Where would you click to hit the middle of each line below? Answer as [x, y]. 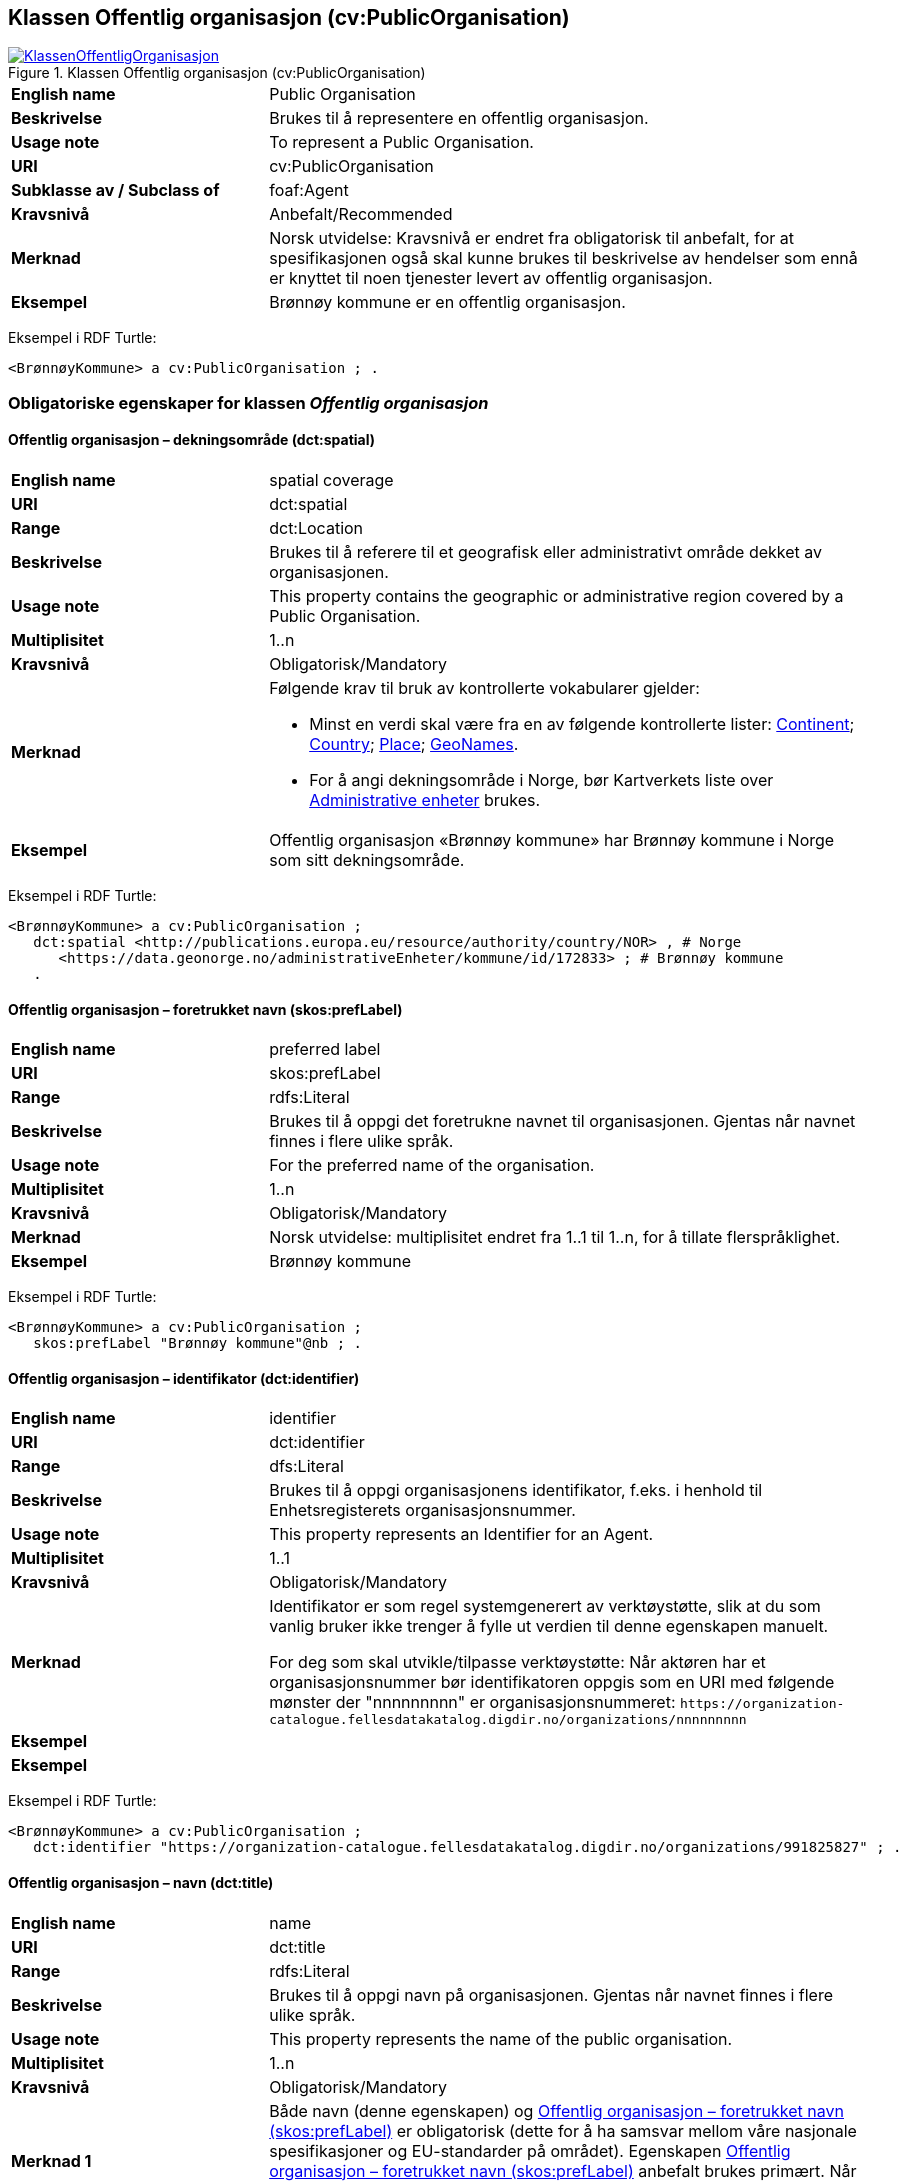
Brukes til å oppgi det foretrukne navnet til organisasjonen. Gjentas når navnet [562, 1121]
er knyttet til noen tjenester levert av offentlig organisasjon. [491, 278]
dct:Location [316, 528]
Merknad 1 [51, 2160]
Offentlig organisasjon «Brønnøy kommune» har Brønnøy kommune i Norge [552, 840]
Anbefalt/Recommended [361, 214]
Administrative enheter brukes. [425, 800]
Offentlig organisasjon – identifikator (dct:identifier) [184, 1378]
